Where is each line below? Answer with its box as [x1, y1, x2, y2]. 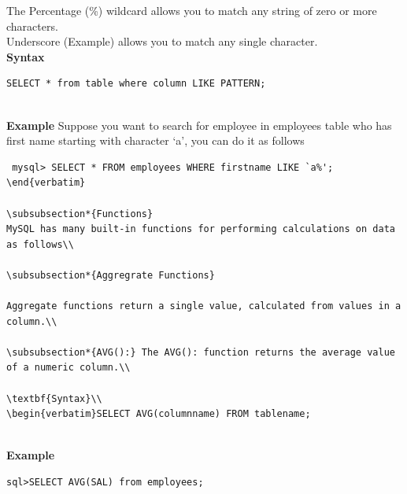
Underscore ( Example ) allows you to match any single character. [6, 33, 318, 50]
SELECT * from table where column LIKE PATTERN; [6, 78, 266, 90]
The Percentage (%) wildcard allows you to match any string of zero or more [6, 2, 377, 18]
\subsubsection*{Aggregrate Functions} [6, 269, 215, 281]
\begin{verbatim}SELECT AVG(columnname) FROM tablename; [6, 408, 311, 420]
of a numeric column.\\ [6, 362, 131, 374]
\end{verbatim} [6, 177, 86, 189]
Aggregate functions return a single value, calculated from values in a [6, 300, 401, 312]
